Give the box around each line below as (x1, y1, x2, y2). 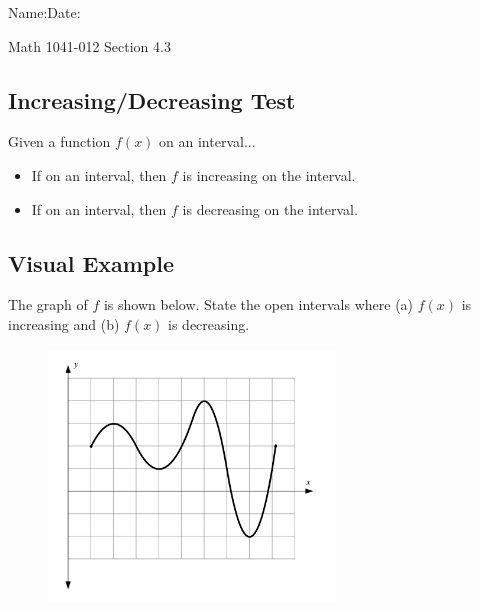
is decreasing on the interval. (182, 198, 358, 219)
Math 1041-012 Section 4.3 (8, 35, 171, 56)
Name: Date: (8, 2, 81, 22)
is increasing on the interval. (182, 164, 356, 185)
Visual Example (8, 247, 175, 278)
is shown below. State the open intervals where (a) (103, 294, 414, 315)
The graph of (8, 294, 88, 315)
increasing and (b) (8, 313, 120, 334)
